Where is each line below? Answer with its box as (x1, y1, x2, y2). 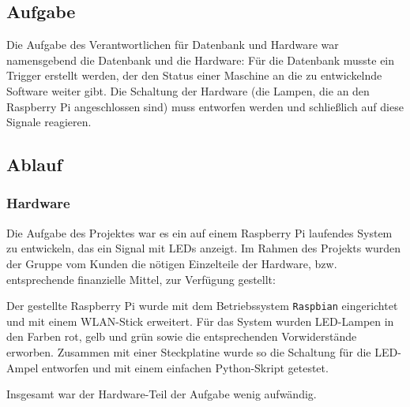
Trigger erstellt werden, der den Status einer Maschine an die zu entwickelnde (6, 67, 382, 84)
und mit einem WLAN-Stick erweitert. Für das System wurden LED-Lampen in (6, 312, 394, 329)
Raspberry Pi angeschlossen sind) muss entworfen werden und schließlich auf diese (6, 98, 404, 114)
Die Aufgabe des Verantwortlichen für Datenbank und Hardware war (6, 36, 339, 53)
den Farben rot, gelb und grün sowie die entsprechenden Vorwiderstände (6, 328, 357, 345)
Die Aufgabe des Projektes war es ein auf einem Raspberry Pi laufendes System (6, 224, 393, 241)
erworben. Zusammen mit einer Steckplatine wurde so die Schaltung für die (6, 343, 371, 360)
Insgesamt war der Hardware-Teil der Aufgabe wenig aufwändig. (6, 386, 317, 402)
